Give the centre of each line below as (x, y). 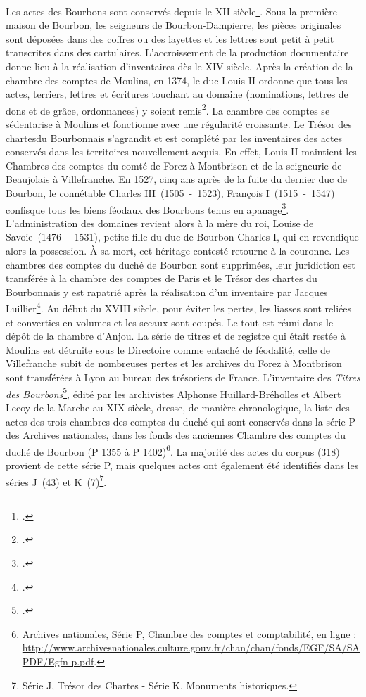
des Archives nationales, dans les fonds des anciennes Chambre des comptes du (176, 435)
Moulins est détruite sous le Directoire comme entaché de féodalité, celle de (168, 349)
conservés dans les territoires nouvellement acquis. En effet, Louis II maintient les (181, 152)
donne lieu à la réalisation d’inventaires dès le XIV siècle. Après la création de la (179, 66)
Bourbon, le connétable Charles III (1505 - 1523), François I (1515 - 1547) (170, 193)
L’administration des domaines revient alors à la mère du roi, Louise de (160, 223)
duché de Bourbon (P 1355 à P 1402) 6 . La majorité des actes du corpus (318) (173, 450)
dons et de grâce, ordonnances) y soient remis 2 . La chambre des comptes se (168, 109)
